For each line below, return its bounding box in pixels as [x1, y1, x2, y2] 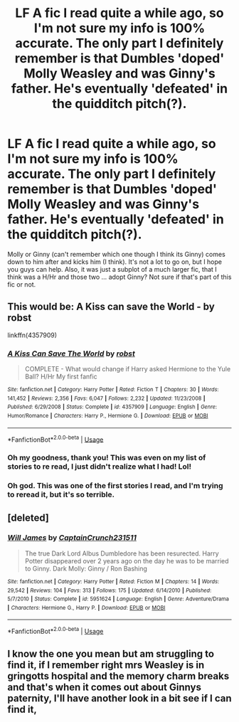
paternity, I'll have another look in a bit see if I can [7, 692, 232, 704]
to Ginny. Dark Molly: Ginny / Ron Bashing [24, 564, 148, 573]
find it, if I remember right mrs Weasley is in [7, 659, 205, 671]
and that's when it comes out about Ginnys [7, 681, 201, 693]
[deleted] [7, 511, 50, 524]
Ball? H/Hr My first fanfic [24, 372, 97, 381]
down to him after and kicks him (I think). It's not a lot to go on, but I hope [7, 258, 223, 266]
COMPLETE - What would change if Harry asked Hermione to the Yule [24, 365, 231, 373]
